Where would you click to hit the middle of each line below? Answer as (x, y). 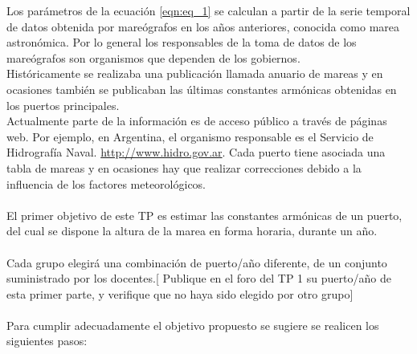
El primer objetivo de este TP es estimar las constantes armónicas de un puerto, (204, 215)
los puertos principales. (63, 105)
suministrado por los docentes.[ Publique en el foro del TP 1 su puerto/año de (199, 278)
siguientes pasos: (47, 341)
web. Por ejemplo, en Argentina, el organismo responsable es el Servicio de (190, 136)
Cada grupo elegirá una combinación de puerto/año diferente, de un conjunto (197, 262)
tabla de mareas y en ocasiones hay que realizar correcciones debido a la (184, 167)
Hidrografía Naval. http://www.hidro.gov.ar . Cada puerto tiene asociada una (196, 152)
